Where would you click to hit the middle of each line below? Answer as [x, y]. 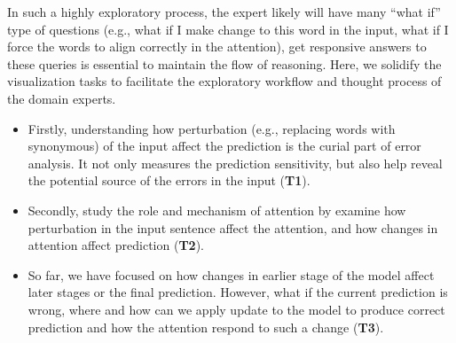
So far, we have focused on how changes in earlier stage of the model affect [231, 274]
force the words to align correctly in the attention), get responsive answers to [217, 47]
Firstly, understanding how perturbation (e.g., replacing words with [212, 128]
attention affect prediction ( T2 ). [116, 245]
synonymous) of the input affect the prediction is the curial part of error [224, 146]
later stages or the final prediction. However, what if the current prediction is [238, 292]
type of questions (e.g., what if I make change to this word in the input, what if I [228, 29]
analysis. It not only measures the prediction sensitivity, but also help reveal [235, 163]
